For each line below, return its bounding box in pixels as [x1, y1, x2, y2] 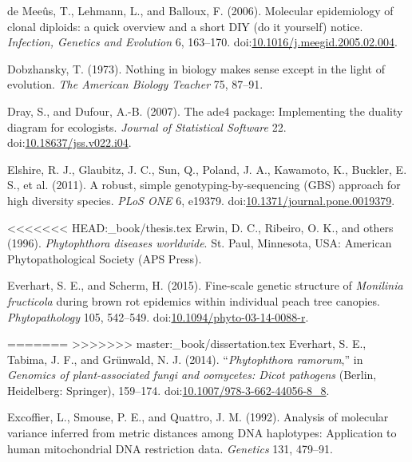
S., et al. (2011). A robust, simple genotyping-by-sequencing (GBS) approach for [7, 176, 401, 193]
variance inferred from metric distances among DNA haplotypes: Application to [7, 424, 397, 441]
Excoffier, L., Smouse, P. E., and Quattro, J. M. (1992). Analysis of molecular [7, 409, 389, 425]
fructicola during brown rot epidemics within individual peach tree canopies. [7, 292, 380, 309]
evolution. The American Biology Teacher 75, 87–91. [7, 76, 263, 93]
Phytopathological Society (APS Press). [7, 250, 202, 267]
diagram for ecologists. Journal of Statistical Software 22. [7, 118, 287, 135]
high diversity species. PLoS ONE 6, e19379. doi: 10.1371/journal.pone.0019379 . [7, 192, 395, 208]
